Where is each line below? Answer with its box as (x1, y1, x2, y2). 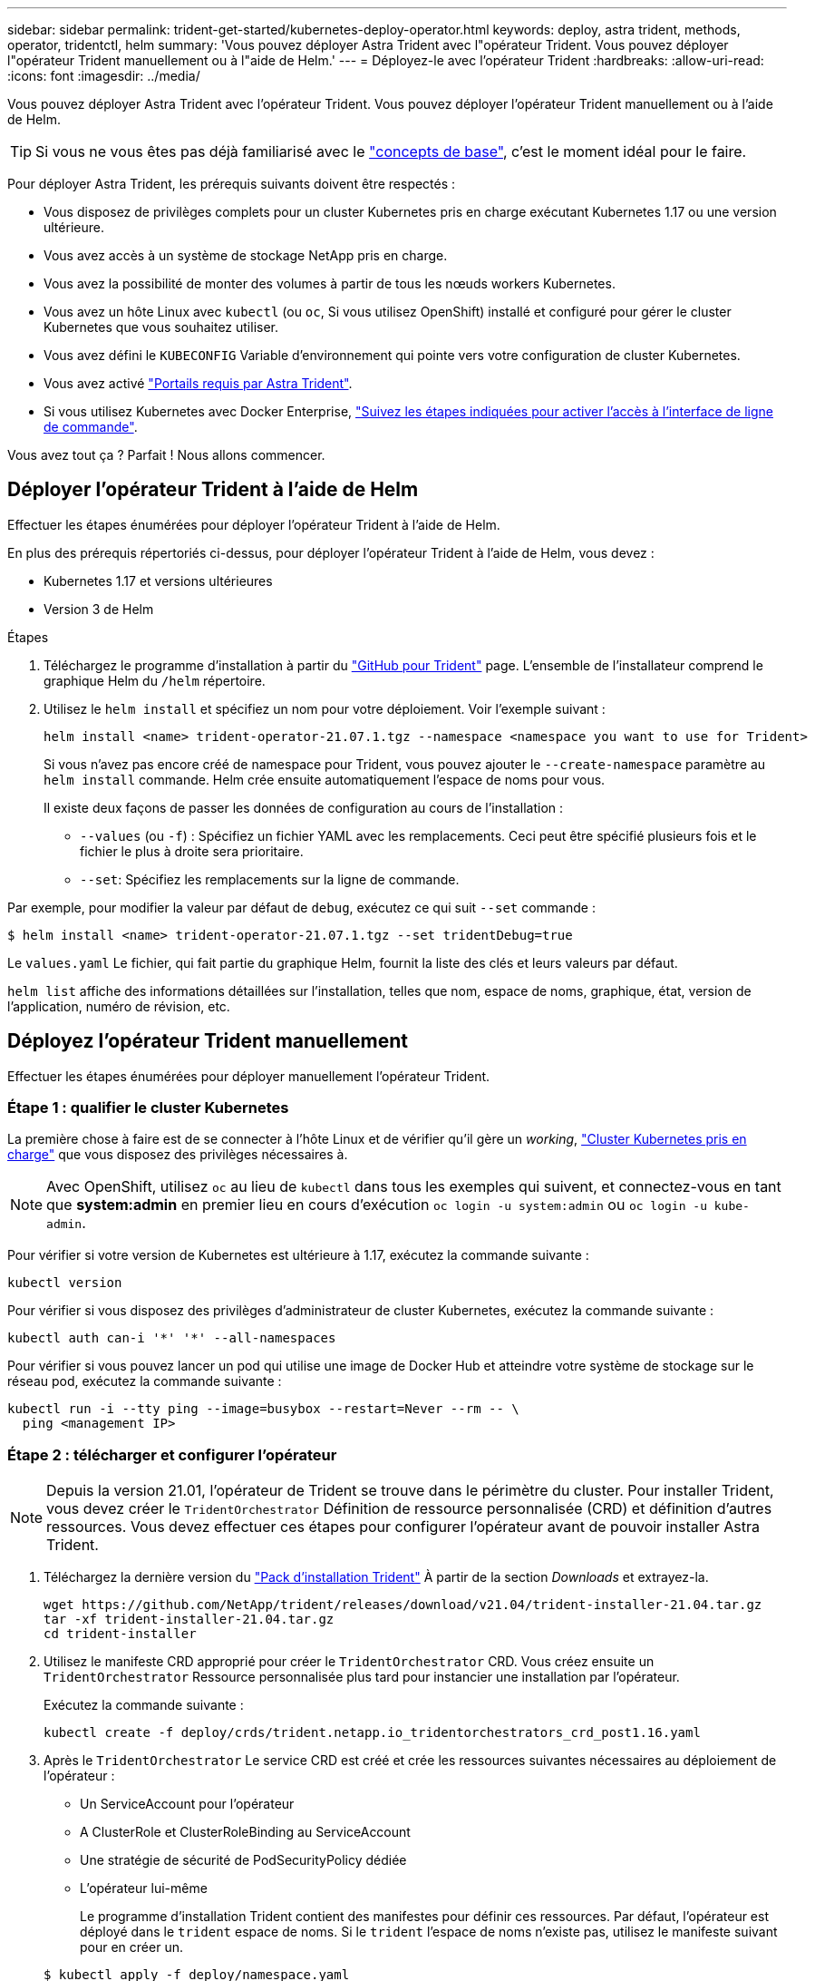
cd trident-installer (44, 1626, 197, 1642)
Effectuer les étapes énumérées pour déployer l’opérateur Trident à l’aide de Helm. (7, 516, 500, 532)
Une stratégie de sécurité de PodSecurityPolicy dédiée (80, 1852, 407, 1869)
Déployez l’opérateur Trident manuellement (7, 1030, 409, 1053)
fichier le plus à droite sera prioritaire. (80, 843, 304, 859)
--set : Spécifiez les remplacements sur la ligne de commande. (80, 871, 460, 887)
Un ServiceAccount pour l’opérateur (80, 1796, 295, 1812)
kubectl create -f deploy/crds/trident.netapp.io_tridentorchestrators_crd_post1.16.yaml (44, 1725, 701, 1741)
